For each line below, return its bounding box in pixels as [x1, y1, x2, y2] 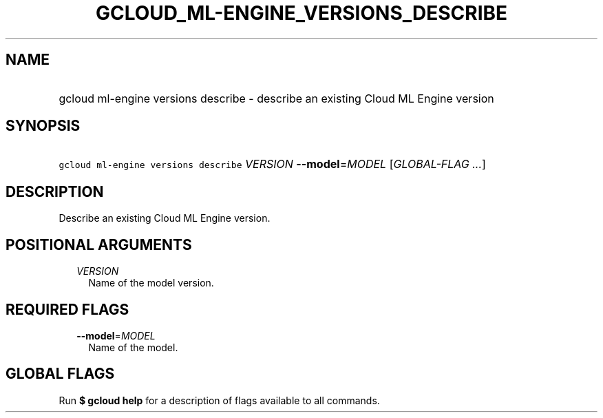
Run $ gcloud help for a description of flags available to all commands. [59, 394, 380, 406]
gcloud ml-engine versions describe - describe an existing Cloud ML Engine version [59, 91, 494, 105]
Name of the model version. [88, 277, 214, 289]
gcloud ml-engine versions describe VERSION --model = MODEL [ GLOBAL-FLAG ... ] [59, 157, 486, 171]
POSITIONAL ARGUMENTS [6, 236, 192, 253]
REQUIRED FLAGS [6, 300, 129, 318]
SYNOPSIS [6, 117, 81, 135]
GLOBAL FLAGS [6, 365, 115, 383]
